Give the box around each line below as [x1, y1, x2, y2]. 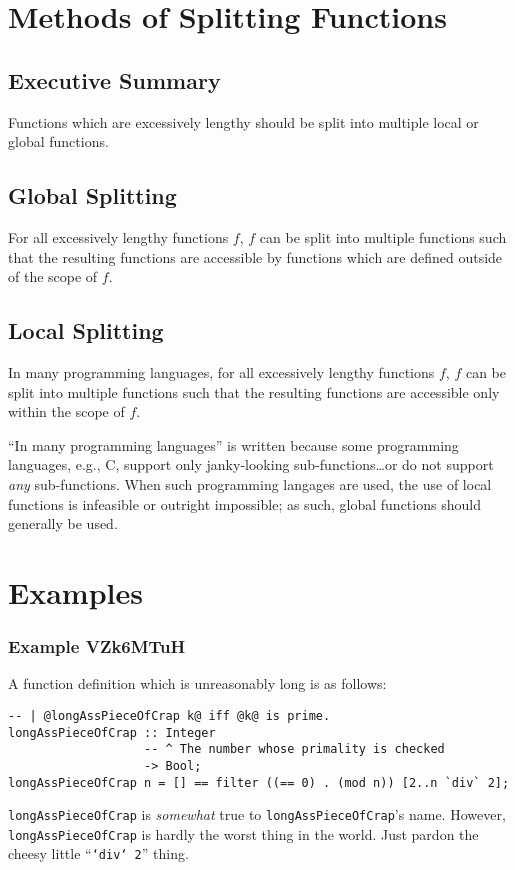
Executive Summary [8, 64, 221, 95]
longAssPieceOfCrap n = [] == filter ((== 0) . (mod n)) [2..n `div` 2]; [8, 775, 510, 790]
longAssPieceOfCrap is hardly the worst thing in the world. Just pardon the [8, 823, 479, 844]
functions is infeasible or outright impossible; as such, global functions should [8, 493, 481, 514]
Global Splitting [8, 180, 177, 211]
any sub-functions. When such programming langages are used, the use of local [8, 473, 492, 494]
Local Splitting [8, 315, 164, 346]
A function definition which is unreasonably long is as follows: [8, 673, 387, 694]
